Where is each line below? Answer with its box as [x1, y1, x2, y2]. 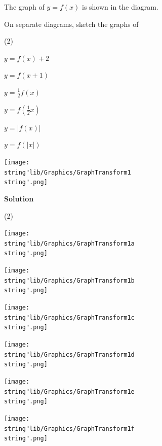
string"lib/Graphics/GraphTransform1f [4, 425, 135, 432]
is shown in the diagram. [82, 2, 158, 12]
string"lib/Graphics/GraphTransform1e [4, 388, 135, 395]
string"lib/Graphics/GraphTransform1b [4, 277, 135, 284]
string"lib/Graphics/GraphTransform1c [4, 314, 135, 321]
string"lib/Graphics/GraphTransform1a [4, 239, 135, 247]
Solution [4, 193, 34, 203]
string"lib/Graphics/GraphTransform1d [4, 351, 135, 358]
